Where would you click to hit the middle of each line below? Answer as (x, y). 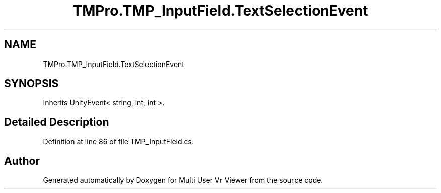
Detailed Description (57, 122)
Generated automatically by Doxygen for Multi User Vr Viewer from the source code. (183, 180)
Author (22, 161)
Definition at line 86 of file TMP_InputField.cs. (119, 142)
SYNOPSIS (31, 84)
